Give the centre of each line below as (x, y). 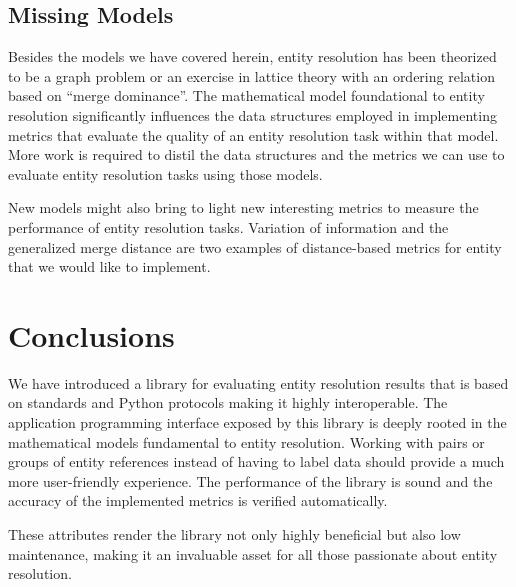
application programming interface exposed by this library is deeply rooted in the (257, 422)
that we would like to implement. (109, 266)
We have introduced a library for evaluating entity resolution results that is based (258, 382)
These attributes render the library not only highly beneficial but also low (234, 534)
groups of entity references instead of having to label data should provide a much (256, 461)
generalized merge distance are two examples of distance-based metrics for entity (255, 246)
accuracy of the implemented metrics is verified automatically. (198, 500)
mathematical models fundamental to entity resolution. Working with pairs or (246, 441)
